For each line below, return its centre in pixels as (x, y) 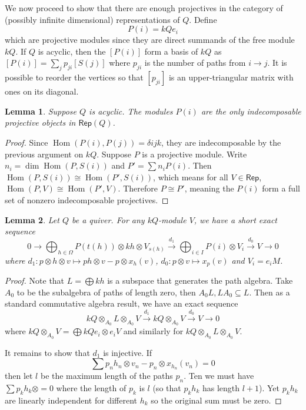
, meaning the (209, 188)
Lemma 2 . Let (32, 219)
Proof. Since (26, 142)
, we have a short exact (236, 219)
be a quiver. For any (108, 219)
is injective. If (128, 352)
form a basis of (171, 51)
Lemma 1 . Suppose (41, 111)
